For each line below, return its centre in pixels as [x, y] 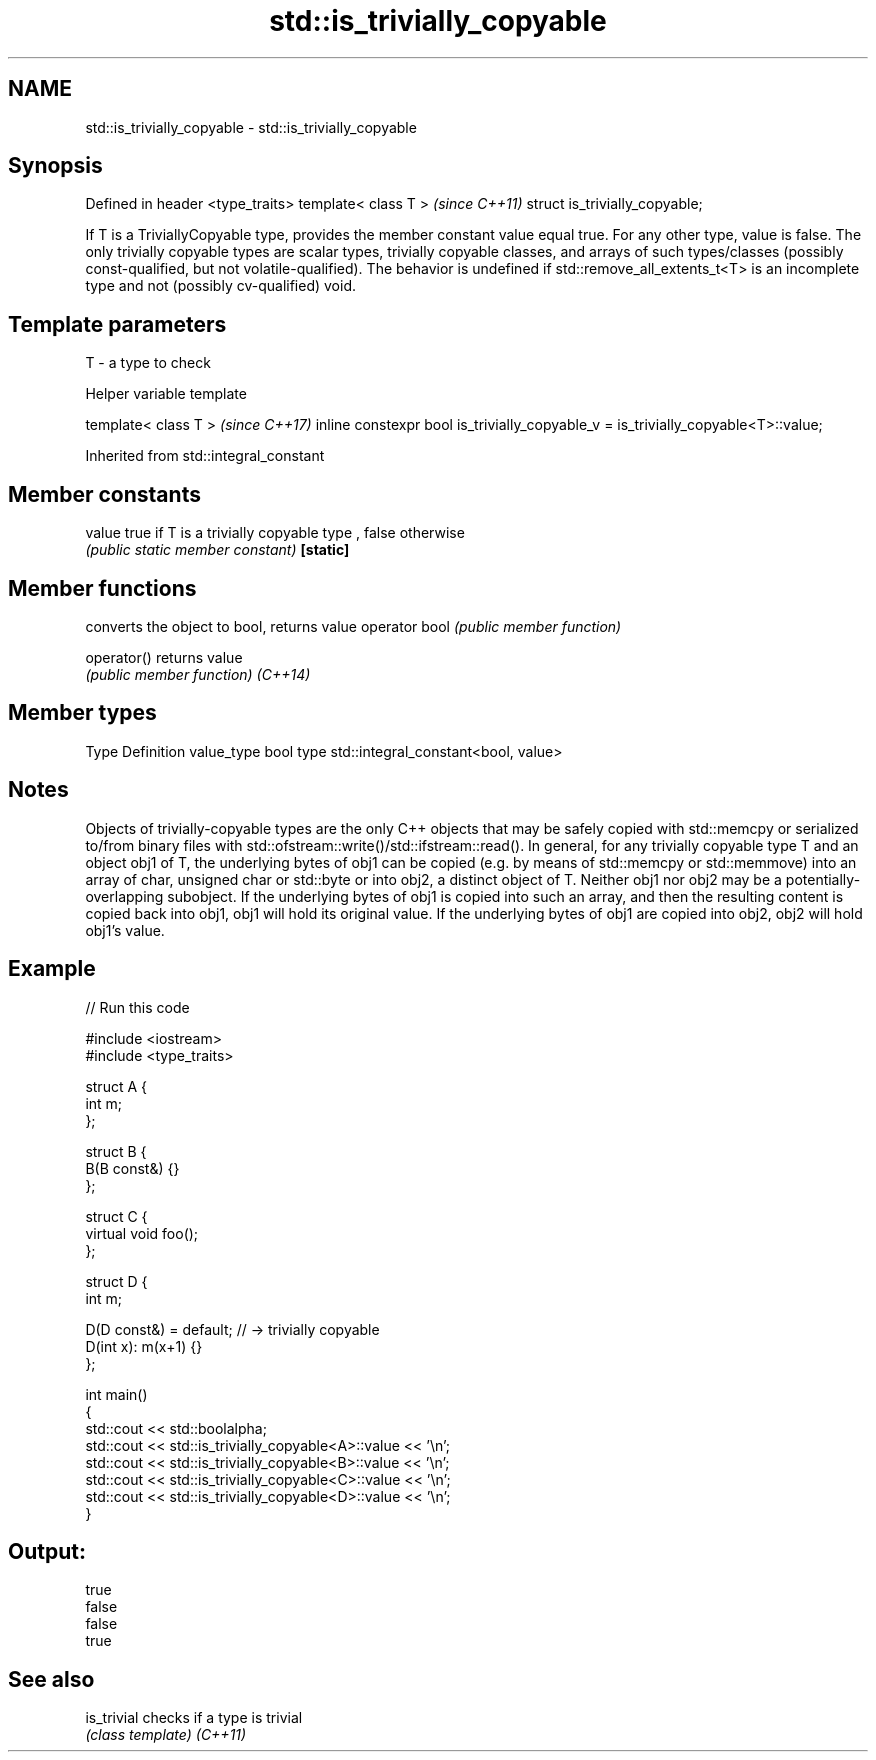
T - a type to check [148, 363]
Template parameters [117, 324]
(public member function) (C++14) [198, 674]
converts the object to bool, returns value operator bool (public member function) [353, 626]
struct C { [116, 1216]
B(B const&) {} [132, 1168]
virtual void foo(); [142, 1233]
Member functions [102, 588]
